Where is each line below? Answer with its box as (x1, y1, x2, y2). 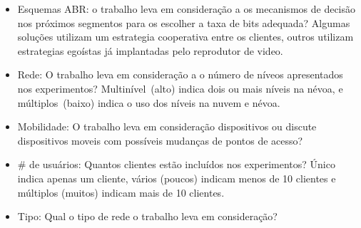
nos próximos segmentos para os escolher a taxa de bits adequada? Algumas (17, 15, 350, 30)
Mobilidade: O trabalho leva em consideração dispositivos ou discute (17, 119, 317, 134)
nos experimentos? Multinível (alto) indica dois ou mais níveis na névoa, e (17, 81, 343, 95)
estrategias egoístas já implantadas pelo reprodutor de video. (17, 43, 283, 58)
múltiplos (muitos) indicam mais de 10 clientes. (17, 185, 225, 199)
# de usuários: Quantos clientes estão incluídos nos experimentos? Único (17, 157, 335, 172)
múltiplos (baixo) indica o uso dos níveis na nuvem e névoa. (17, 95, 280, 110)
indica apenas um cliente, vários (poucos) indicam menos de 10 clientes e (17, 170, 336, 185)
